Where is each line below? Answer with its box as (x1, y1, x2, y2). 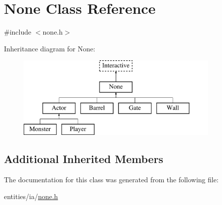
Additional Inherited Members (4, 151, 163, 166)
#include (4, 27, 32, 37)
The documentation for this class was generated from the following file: (4, 174, 219, 185)
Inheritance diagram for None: (4, 43, 95, 53)
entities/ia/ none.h (4, 191, 58, 201)
